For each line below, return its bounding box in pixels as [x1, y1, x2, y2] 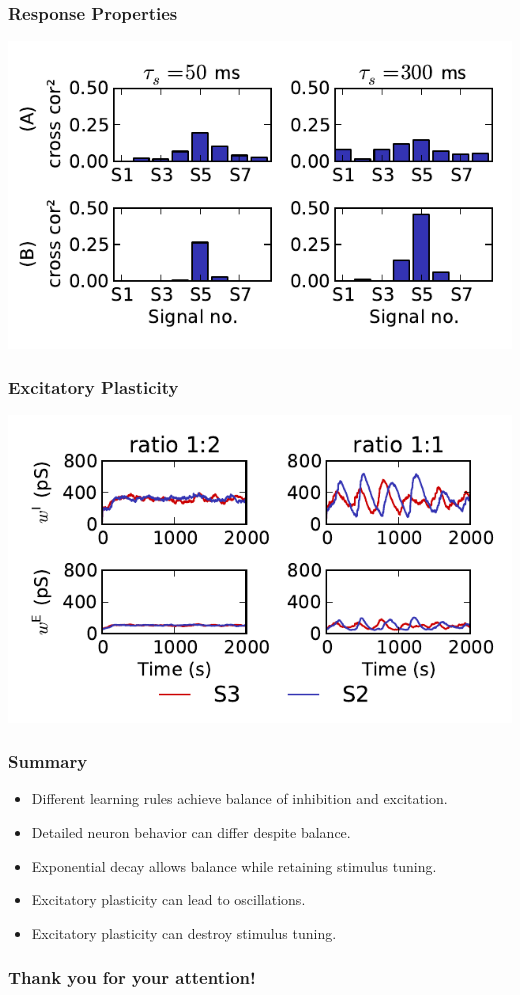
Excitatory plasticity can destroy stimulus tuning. [31, 922, 337, 943]
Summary [8, 749, 88, 774]
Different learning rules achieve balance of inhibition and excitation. [31, 788, 448, 809]
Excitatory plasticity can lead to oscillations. [31, 889, 306, 910]
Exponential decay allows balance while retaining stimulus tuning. [31, 855, 437, 876]
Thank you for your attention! [8, 965, 256, 990]
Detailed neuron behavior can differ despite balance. [31, 822, 351, 843]
